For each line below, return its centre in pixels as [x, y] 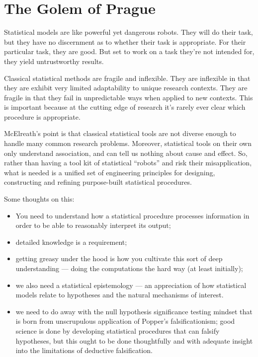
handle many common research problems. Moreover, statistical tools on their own [128, 143]
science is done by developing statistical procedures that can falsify [118, 330]
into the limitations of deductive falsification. [84, 350]
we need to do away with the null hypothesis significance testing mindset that [134, 311]
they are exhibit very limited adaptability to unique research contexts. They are [126, 88]
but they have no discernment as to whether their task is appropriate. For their [125, 41]
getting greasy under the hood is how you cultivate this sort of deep [119, 258]
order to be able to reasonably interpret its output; [93, 225]
